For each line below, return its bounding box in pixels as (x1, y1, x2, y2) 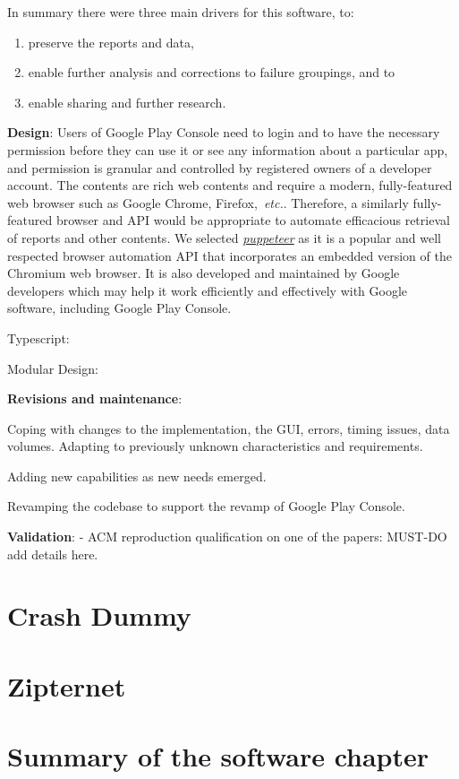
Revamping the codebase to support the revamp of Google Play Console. (7, 497, 405, 515)
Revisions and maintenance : (7, 389, 183, 408)
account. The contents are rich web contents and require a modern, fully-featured (7, 176, 453, 195)
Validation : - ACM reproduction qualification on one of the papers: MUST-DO (7, 527, 447, 546)
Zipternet (7, 667, 126, 704)
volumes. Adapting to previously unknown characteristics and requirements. (7, 437, 423, 455)
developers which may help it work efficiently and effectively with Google (7, 281, 408, 299)
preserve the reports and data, (28, 32, 194, 51)
